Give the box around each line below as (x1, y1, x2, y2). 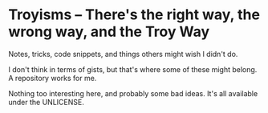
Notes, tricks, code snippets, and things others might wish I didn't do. (8, 49, 238, 59)
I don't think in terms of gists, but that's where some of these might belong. (8, 64, 258, 74)
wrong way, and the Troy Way (8, 22, 210, 41)
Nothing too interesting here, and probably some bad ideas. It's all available (8, 88, 258, 98)
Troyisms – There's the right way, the (8, 6, 261, 24)
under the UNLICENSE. (8, 97, 84, 107)
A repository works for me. (8, 73, 97, 83)
